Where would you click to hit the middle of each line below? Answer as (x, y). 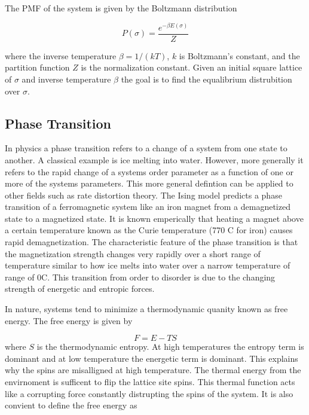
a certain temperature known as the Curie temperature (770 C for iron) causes (149, 230)
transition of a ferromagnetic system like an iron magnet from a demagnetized (148, 207)
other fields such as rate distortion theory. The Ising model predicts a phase (143, 195)
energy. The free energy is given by (69, 320)
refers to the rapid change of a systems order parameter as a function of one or (149, 171)
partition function (37, 67)
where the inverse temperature (61, 55)
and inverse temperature (66, 79)
